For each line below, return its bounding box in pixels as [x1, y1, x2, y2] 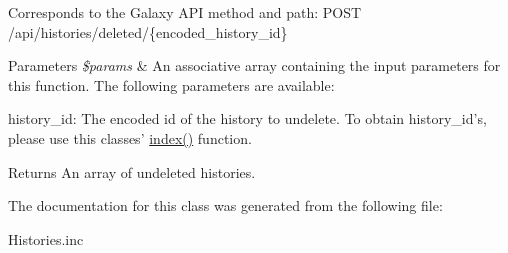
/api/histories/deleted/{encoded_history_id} [8, 21, 288, 42]
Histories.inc [8, 228, 84, 249]
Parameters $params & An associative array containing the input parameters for [8, 55, 501, 76]
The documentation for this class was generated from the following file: [8, 195, 443, 216]
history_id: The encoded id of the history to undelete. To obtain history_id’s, [8, 108, 487, 129]
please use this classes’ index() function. [8, 127, 252, 148]
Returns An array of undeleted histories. [8, 161, 256, 182]
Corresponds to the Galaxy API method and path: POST [8, 2, 362, 22]
